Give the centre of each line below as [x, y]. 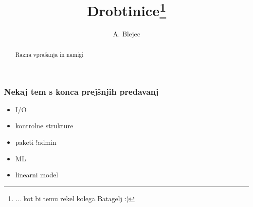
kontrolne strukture [44, 126]
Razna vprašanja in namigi [49, 54]
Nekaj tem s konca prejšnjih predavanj [81, 91]
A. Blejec [126, 34]
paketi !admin [36, 142]
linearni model [37, 175]
